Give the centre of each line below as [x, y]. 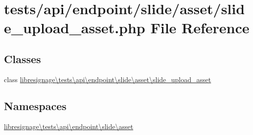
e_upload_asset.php [75, 28]
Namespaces [35, 105]
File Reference [200, 28]
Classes [23, 58]
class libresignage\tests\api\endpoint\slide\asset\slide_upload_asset [108, 79]
